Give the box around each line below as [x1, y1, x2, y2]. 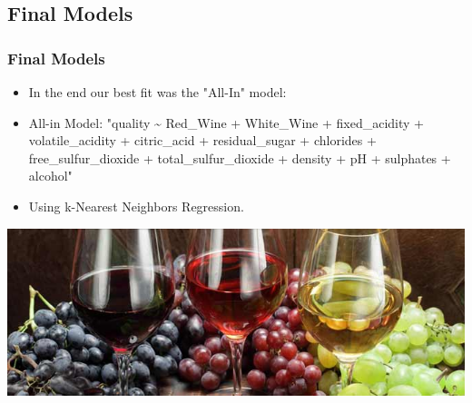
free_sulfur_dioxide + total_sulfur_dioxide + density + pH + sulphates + [28, 148, 451, 167]
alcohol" [28, 166, 73, 185]
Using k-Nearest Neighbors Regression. [28, 196, 244, 215]
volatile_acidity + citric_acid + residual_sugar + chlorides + [28, 131, 377, 150]
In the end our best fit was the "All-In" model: [28, 83, 287, 101]
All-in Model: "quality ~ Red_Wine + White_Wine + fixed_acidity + [28, 113, 424, 132]
